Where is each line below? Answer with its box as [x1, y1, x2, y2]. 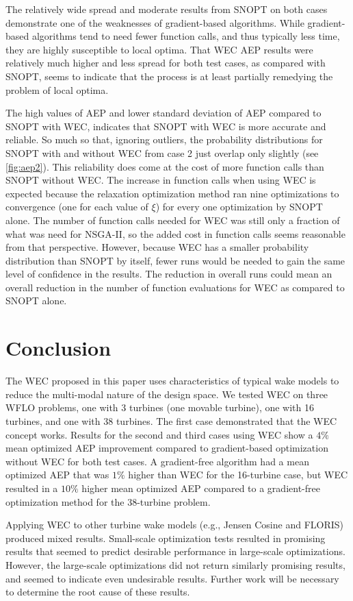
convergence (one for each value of [5, 199, 148, 214]
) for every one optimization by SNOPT [155, 199, 323, 214]
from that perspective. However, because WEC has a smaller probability [5, 240, 309, 254]
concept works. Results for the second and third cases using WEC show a [5, 427, 313, 441]
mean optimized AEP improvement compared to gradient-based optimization [5, 441, 328, 455]
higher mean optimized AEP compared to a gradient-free [81, 480, 320, 495]
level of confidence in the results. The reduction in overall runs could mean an [5, 267, 332, 281]
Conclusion [5, 334, 112, 362]
